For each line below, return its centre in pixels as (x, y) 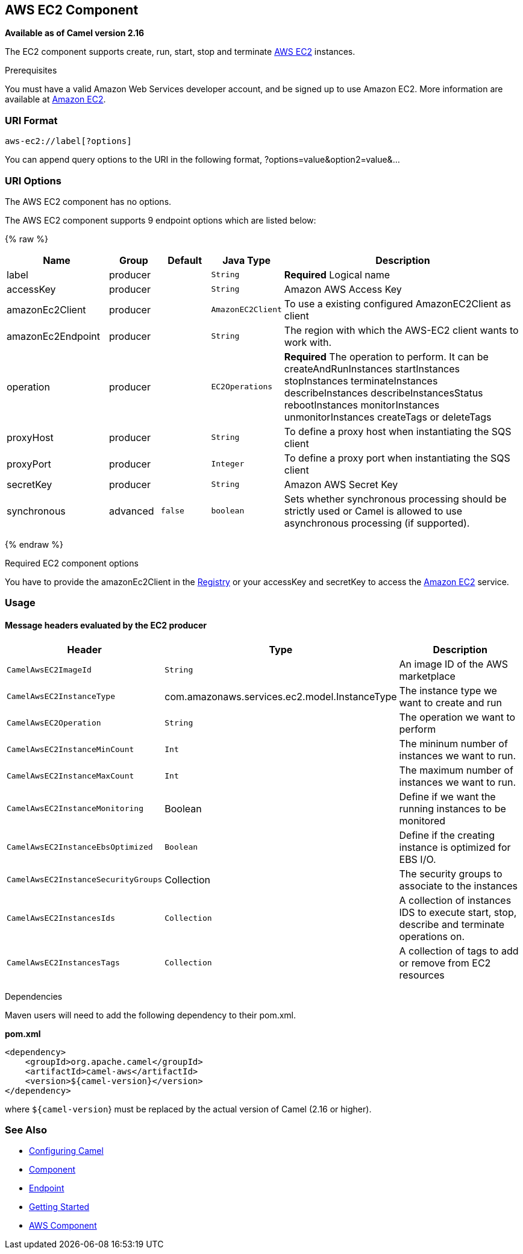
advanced (132, 511)
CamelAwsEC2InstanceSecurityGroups (85, 880)
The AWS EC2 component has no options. (88, 201)
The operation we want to (457, 717)
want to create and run (450, 702)
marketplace (427, 676)
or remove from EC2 (445, 963)
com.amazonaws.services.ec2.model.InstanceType (281, 696)
